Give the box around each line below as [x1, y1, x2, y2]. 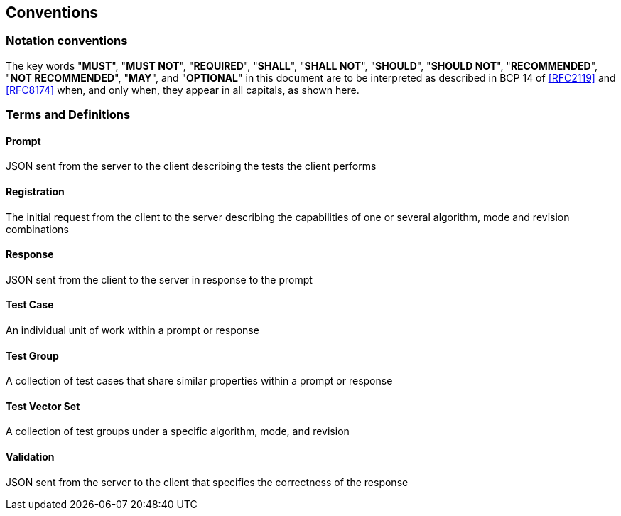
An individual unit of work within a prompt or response [6, 324, 259, 337]
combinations [6, 222, 69, 235]
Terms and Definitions [6, 107, 131, 122]
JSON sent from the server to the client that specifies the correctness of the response [6, 475, 409, 488]
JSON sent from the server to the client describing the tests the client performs [6, 160, 377, 173]
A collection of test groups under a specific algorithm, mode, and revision [6, 425, 350, 438]
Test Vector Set [6, 399, 80, 412]
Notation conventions [6, 33, 128, 48]
